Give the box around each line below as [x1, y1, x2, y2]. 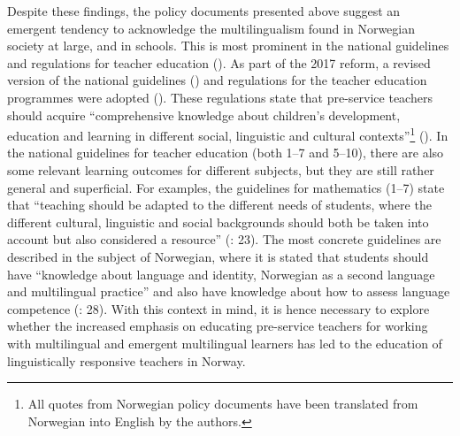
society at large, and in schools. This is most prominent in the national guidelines [7, 36, 449, 55]
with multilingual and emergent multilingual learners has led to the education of [7, 333, 442, 352]
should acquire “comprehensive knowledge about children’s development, [7, 105, 401, 124]
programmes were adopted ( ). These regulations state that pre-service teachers [7, 88, 433, 106]
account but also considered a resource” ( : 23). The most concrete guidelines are [7, 230, 441, 249]
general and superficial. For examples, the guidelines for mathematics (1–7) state [7, 178, 445, 196]
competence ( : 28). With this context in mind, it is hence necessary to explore [7, 299, 430, 317]
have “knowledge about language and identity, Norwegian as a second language [7, 264, 435, 283]
